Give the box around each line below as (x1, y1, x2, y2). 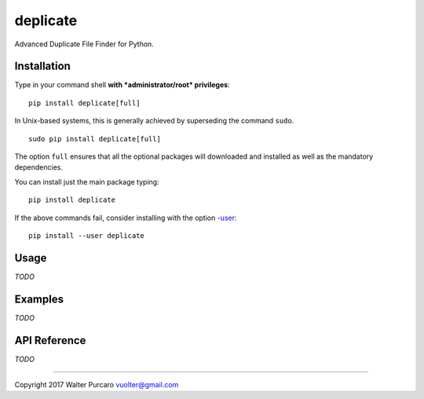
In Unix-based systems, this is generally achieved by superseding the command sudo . (14, 116, 294, 126)
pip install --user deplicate (28, 231, 145, 240)
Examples (14, 292, 64, 306)
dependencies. (14, 163, 63, 172)
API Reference (14, 334, 86, 347)
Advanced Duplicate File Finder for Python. (14, 39, 155, 49)
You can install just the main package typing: (14, 177, 160, 186)
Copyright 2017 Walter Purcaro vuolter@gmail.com (14, 380, 179, 390)
